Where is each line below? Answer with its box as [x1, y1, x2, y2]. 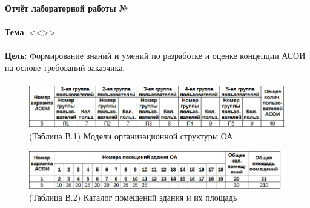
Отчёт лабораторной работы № [5, 2, 129, 14]
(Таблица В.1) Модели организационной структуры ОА [29, 129, 233, 142]
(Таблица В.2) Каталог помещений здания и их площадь [29, 190, 237, 203]
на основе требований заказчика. [5, 61, 125, 73]
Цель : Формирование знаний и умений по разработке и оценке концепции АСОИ [5, 49, 306, 62]
